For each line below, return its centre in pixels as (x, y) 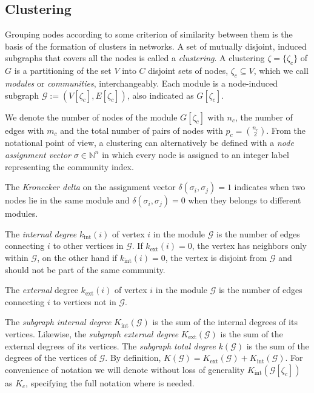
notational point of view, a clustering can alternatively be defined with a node (149, 143)
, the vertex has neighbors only (249, 246)
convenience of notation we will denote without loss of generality (125, 369)
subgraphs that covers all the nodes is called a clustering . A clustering (135, 58)
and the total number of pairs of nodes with (142, 130)
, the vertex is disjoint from (216, 257)
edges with (25, 130)
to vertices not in (85, 301)
